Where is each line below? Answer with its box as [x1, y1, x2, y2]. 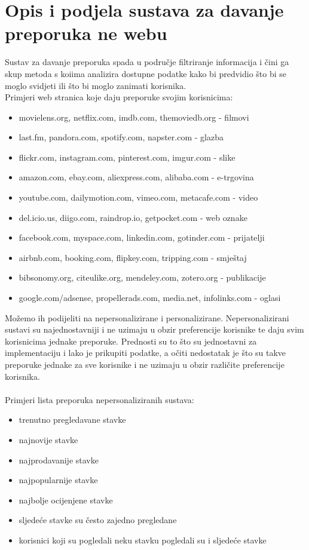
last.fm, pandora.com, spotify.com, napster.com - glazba [19, 131, 224, 143]
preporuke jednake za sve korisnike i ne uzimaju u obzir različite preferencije [5, 358, 284, 370]
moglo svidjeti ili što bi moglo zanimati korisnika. [5, 79, 186, 91]
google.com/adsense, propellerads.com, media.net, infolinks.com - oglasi [19, 291, 281, 304]
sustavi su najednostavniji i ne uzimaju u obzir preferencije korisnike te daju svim [5, 323, 304, 336]
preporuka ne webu [5, 21, 167, 45]
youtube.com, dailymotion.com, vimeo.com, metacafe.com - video [19, 191, 258, 204]
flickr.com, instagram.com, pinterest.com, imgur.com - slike [19, 150, 235, 163]
